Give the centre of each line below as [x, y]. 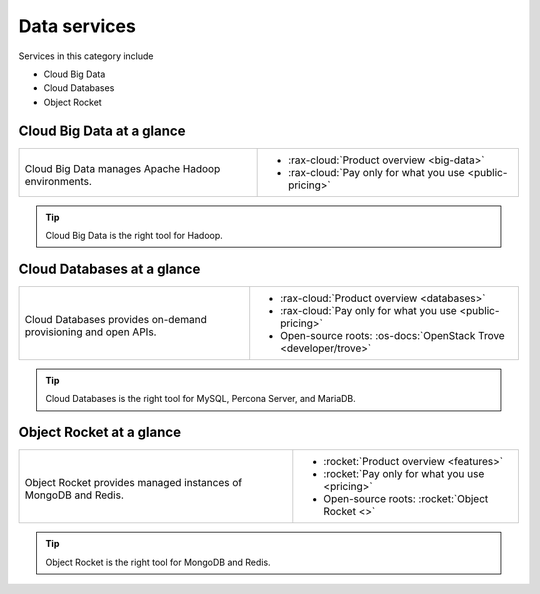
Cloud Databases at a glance [109, 268]
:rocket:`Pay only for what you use [404, 474]
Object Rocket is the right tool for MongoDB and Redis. [158, 562]
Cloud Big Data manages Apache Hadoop [122, 168]
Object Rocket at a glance [100, 432]
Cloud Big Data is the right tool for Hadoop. [134, 236]
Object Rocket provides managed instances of [133, 483]
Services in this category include [86, 56]
